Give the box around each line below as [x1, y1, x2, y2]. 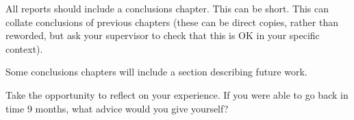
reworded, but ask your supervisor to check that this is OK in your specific [5, 28, 320, 43]
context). [5, 41, 43, 56]
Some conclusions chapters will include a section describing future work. [5, 64, 307, 79]
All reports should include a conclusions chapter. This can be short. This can [5, 1, 329, 15]
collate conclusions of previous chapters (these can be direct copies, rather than [5, 14, 338, 29]
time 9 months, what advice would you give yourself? [5, 101, 229, 115]
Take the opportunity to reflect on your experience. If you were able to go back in [5, 87, 349, 101]
